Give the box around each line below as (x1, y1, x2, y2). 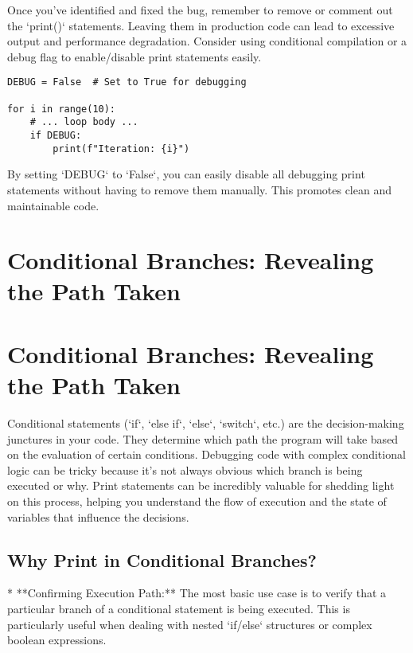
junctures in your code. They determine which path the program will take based (7, 430, 399, 447)
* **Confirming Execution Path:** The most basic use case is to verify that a (7, 585, 387, 601)
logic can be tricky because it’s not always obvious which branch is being (7, 461, 363, 478)
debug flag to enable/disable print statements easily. (7, 48, 262, 65)
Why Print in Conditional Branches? (7, 547, 317, 572)
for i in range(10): (7, 103, 116, 115)
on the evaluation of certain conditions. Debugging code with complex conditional (7, 446, 406, 463)
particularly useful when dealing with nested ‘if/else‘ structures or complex (7, 616, 372, 632)
